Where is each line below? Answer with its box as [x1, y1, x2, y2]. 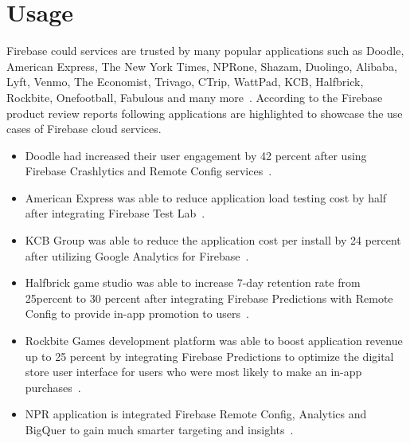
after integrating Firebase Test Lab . [25, 205, 205, 221]
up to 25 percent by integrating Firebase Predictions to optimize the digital [25, 347, 394, 364]
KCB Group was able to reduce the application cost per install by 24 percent [25, 232, 401, 249]
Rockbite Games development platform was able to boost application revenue [25, 332, 403, 349]
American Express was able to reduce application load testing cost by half [25, 189, 387, 206]
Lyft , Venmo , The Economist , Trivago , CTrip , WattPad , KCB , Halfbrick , [6, 73, 364, 90]
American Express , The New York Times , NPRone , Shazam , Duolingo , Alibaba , [6, 57, 397, 74]
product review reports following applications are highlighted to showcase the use [6, 104, 403, 121]
